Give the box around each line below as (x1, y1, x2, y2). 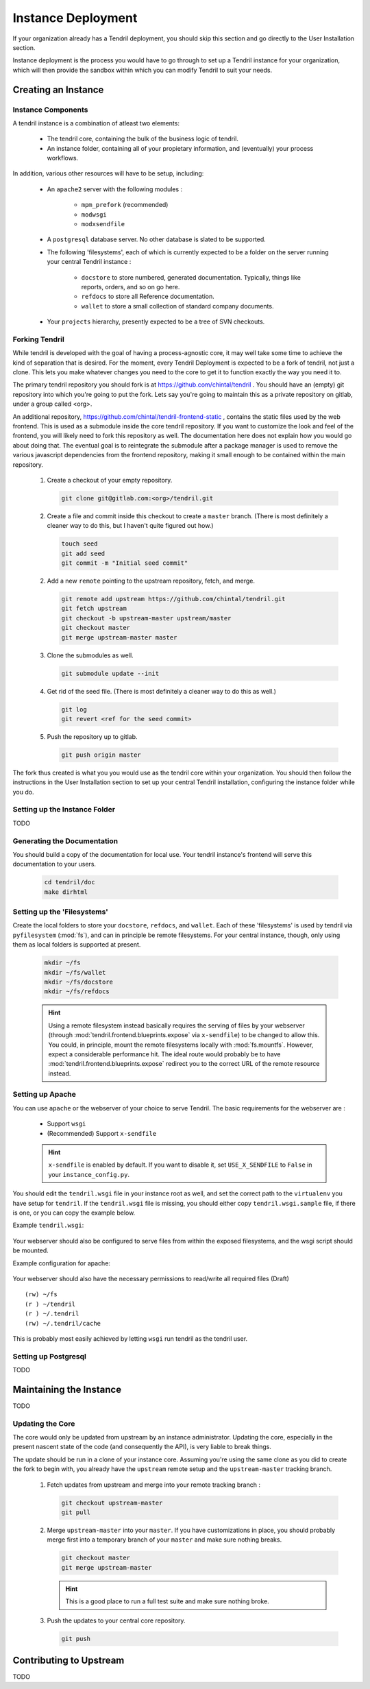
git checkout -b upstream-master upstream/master (61, 614, 232, 622)
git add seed (61, 549, 106, 557)
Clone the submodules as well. (47, 651, 134, 659)
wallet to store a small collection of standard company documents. (81, 302, 274, 310)
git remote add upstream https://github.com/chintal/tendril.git (61, 595, 286, 603)
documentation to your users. (12, 860, 96, 868)
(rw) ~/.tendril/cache (25, 1320, 101, 1327)
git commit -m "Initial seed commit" (61, 559, 188, 567)
